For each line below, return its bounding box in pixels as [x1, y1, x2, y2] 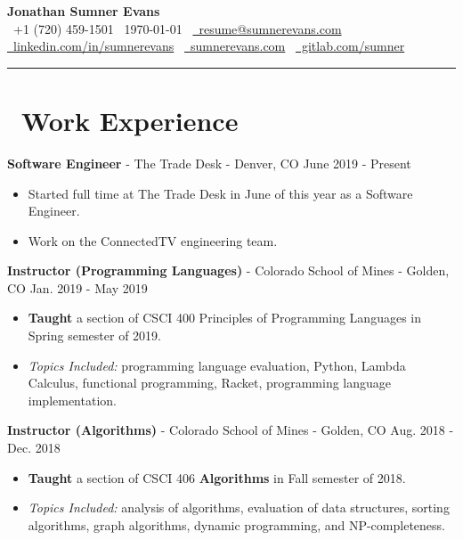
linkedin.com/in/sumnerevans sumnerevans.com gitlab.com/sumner [12, 37, 405, 55]
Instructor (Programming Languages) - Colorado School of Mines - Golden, [7, 261, 450, 280]
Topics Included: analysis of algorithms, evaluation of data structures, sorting [28, 498, 450, 517]
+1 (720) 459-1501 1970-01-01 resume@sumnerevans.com [12, 19, 342, 37]
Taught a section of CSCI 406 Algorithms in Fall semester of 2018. [28, 468, 406, 487]
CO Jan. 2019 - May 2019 [7, 278, 148, 297]
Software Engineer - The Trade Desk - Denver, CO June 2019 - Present [7, 153, 411, 172]
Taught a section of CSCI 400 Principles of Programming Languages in [28, 308, 421, 327]
